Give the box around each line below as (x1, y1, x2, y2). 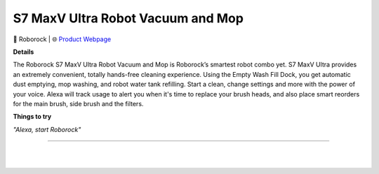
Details (13, 48, 34, 56)
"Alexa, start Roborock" (13, 125, 81, 133)
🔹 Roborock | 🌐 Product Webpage (13, 35, 112, 43)
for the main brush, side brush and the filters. (13, 99, 144, 108)
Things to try (13, 113, 52, 121)
